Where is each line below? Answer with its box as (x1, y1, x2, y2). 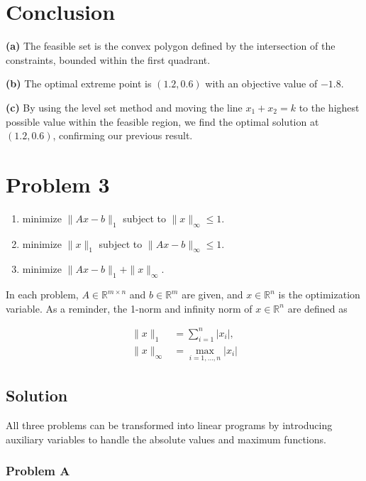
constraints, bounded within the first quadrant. (6, 52, 211, 67)
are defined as (287, 301, 348, 315)
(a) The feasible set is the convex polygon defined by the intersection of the (6, 38, 335, 53)
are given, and (182, 287, 243, 302)
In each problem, (6, 287, 79, 302)
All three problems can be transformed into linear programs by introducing (6, 418, 333, 433)
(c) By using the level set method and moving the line (6, 99, 243, 114)
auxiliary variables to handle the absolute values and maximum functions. (6, 431, 326, 446)
